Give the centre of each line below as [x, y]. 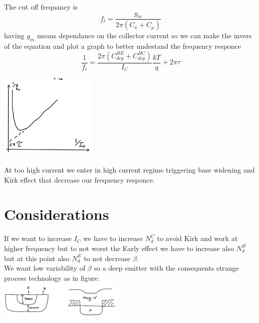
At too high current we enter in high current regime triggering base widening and [129, 170]
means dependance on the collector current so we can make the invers [144, 35]
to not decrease [107, 258]
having [14, 35]
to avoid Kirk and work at [197, 238]
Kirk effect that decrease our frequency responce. [79, 179]
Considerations [57, 214]
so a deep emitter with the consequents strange [166, 268]
